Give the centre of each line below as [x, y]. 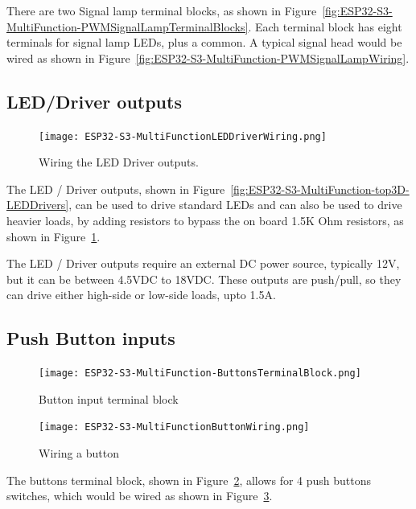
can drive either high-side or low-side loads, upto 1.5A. [141, 295]
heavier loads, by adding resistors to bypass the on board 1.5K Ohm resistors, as [205, 221]
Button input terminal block [109, 398]
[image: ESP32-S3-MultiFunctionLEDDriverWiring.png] [183, 136]
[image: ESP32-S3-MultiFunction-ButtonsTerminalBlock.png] [200, 374]
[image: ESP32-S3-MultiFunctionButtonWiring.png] [174, 427]
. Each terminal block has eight [325, 26]
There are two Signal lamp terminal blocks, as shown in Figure [162, 10]
